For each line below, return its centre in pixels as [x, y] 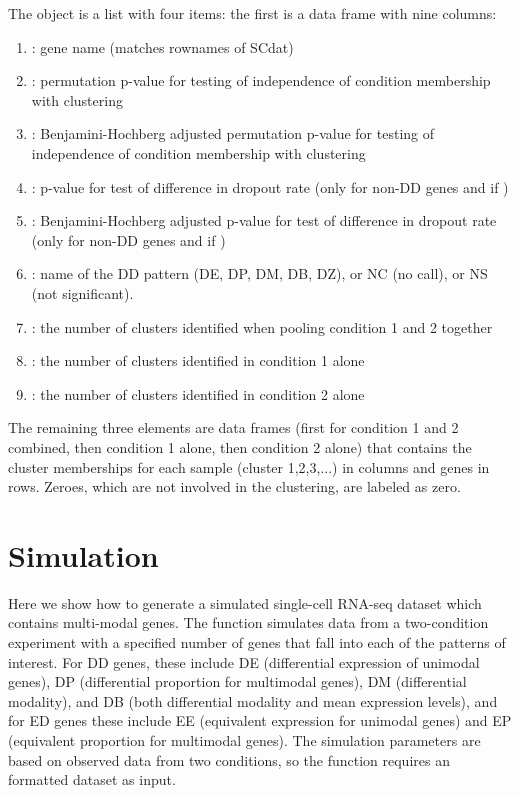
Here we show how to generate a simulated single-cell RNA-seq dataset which [245, 602]
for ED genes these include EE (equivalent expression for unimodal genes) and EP [260, 720]
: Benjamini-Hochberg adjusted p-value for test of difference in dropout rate [264, 220]
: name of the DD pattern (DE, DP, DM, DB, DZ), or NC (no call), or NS [259, 273]
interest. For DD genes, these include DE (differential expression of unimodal [244, 661]
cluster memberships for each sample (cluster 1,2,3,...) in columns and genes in [249, 466]
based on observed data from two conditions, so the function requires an [229, 759]
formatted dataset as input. [92, 779]
